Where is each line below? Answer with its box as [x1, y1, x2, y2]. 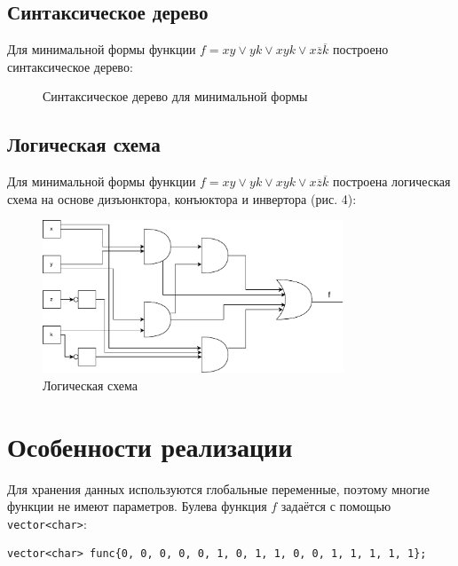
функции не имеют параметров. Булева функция [7, 497, 267, 515]
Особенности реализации [7, 428, 293, 464]
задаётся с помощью [280, 497, 391, 515]
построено [333, 40, 389, 59]
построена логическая [333, 172, 451, 191]
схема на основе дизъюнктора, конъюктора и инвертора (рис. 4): [7, 189, 357, 208]
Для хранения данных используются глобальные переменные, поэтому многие [7, 479, 430, 498]
